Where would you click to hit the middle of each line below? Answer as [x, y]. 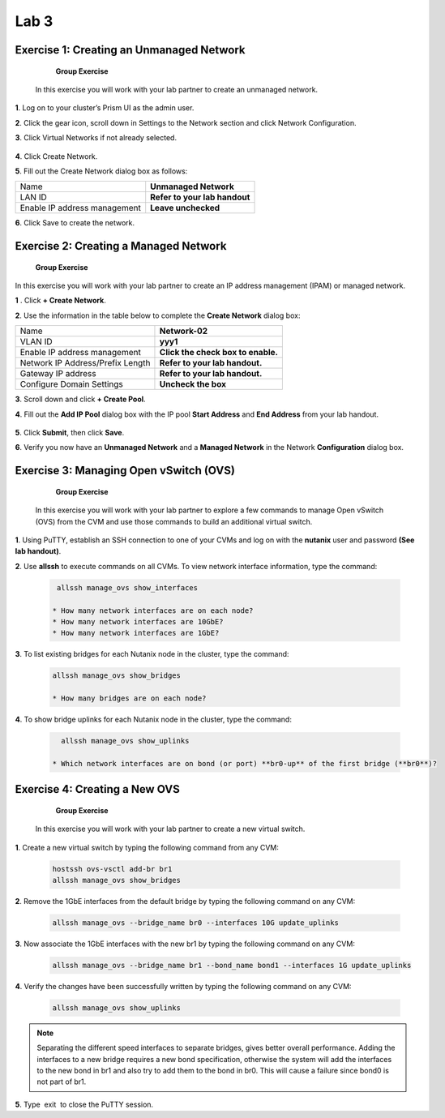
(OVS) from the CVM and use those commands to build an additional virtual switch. [174, 521]
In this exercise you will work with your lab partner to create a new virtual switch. [170, 829]
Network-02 [184, 331]
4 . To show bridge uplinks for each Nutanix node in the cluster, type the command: [153, 720]
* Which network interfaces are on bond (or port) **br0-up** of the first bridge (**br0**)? [245, 763]
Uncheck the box [193, 384]
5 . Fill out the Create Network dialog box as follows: [101, 171]
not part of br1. [62, 1082]
